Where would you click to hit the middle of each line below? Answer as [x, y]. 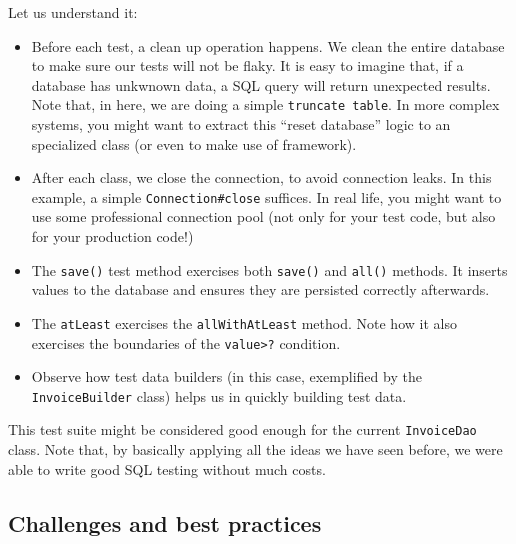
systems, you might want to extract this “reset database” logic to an [241, 124]
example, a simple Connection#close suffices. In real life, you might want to [266, 196]
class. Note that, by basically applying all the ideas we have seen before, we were [255, 449]
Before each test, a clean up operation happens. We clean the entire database [268, 45]
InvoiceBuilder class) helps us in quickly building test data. [219, 395]
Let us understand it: [73, 12]
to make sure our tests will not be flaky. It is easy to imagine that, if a [247, 65]
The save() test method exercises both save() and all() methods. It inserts [269, 269]
